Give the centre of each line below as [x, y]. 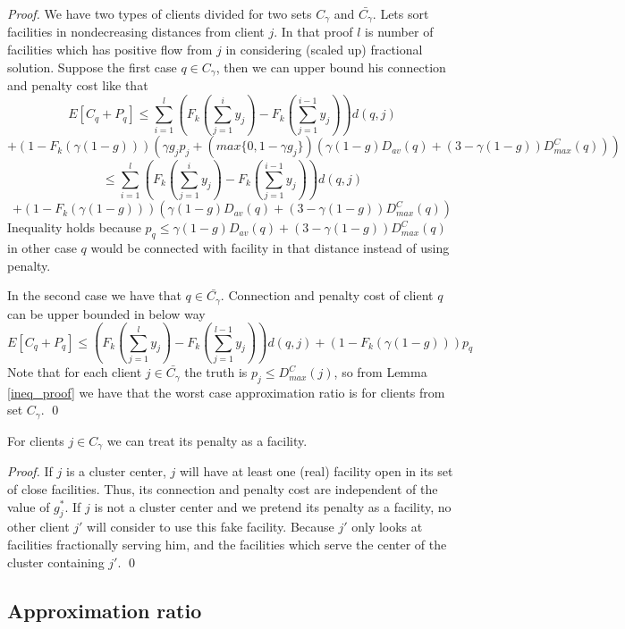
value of [29, 506]
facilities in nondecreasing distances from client [136, 32]
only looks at [387, 527]
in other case [42, 248]
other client [38, 527]
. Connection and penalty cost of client [327, 295]
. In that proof [313, 32]
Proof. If [30, 471]
